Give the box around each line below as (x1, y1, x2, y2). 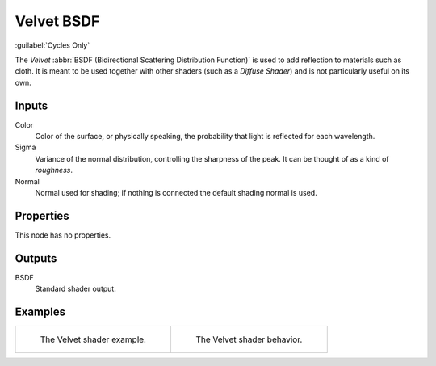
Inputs (15, 99, 48, 112)
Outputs (15, 251, 57, 265)
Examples (15, 305, 66, 318)
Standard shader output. (35, 284, 116, 294)
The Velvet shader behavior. (195, 334, 303, 345)
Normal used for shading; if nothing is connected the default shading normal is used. (35, 187, 318, 197)
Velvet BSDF (15, 12, 100, 30)
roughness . (35, 166, 73, 175)
